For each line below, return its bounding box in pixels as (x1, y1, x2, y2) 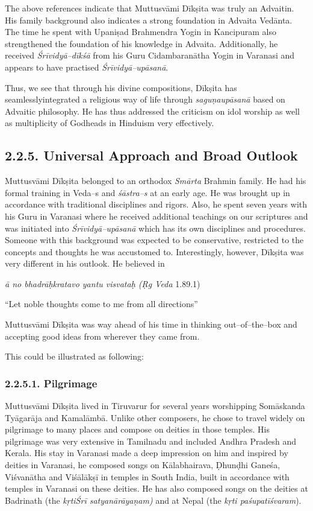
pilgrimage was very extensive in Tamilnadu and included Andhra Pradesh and (5, 434, 297, 447)
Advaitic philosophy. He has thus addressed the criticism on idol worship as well (5, 104, 300, 117)
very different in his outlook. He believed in (5, 257, 165, 270)
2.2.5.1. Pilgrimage (5, 375, 98, 390)
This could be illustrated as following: (5, 350, 144, 363)
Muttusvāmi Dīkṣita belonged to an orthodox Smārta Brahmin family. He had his (5, 174, 306, 187)
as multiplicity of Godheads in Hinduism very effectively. (5, 116, 214, 129)
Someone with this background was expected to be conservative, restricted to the (5, 233, 304, 246)
